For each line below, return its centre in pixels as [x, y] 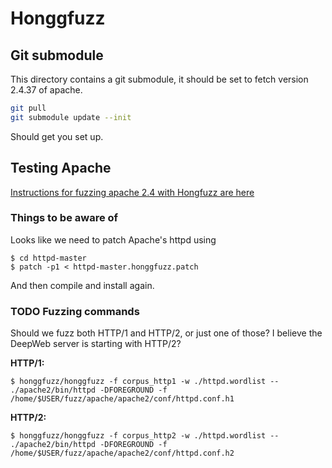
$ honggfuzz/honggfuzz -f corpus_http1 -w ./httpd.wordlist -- [145, 382]
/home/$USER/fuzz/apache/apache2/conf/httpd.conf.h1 [122, 399]
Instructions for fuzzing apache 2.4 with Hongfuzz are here [132, 192]
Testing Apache [61, 168]
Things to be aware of [64, 218]
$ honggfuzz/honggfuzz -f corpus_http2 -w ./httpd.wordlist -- [145, 436]
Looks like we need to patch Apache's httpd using [113, 239]
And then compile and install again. [82, 285]
